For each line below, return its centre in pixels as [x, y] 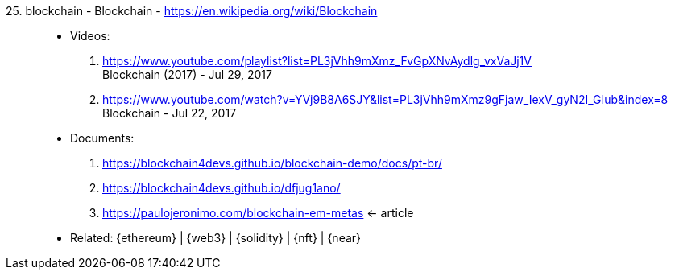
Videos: [90, 36]
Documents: [102, 138]
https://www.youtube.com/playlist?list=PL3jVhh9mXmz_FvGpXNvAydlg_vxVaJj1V [317, 61]
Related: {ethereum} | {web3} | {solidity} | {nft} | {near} [216, 238]
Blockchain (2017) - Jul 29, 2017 [187, 74]
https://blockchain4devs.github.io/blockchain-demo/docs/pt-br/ [272, 163]
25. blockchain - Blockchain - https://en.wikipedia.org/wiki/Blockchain [192, 11]
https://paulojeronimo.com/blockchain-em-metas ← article [258, 213]
